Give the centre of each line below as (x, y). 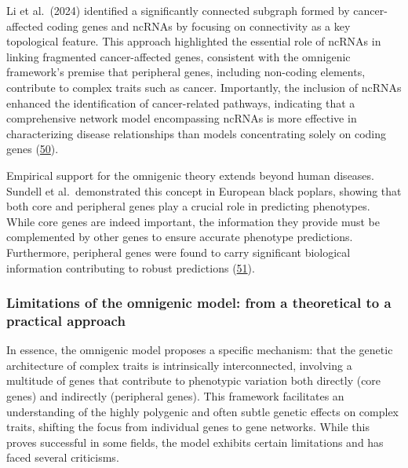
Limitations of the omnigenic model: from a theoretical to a (199, 303)
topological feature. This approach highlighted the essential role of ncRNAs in (194, 41)
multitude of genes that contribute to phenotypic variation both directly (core (194, 380)
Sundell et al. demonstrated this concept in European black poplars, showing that (204, 190)
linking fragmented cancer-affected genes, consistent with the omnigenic (178, 56)
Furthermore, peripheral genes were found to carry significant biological (178, 252)
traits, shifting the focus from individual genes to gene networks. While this (188, 427)
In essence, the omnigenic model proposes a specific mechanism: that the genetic (200, 350)
